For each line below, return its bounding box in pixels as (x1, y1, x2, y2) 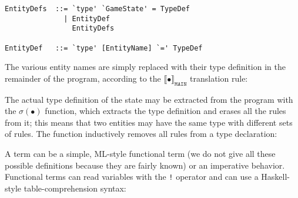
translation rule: (190, 72, 248, 84)
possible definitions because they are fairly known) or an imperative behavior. (5, 159, 285, 171)
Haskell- (261, 170, 290, 183)
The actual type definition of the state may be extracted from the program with (5, 93, 293, 105)
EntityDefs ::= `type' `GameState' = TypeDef (5, 5, 190, 13)
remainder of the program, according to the (5, 72, 161, 84)
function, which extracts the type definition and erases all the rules (45, 105, 286, 117)
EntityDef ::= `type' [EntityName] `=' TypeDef (5, 43, 203, 52)
